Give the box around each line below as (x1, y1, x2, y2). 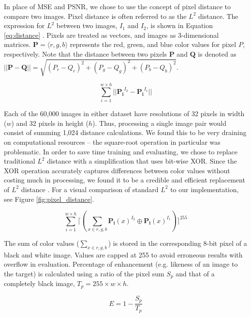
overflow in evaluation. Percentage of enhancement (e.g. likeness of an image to (4, 259, 238, 269)
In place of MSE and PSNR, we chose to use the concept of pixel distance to (4, 1, 231, 11)
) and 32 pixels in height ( (11, 118, 89, 128)
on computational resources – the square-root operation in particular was (4, 137, 221, 147)
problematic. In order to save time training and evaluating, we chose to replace (4, 146, 237, 156)
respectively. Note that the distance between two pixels (4, 48, 167, 59)
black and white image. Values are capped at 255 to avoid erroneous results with (4, 249, 243, 259)
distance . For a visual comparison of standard (21, 184, 159, 194)
